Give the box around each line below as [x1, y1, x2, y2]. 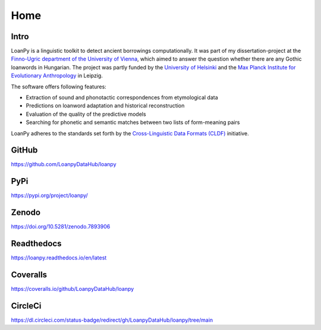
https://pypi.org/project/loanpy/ [11, 192, 89, 199]
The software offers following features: [11, 83, 106, 90]
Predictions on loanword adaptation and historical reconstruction [26, 102, 185, 109]
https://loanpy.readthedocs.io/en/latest [11, 254, 107, 261]
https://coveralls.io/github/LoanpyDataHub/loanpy [11, 285, 134, 293]
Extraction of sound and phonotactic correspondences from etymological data [26, 94, 218, 101]
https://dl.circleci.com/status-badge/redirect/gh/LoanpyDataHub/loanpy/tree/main [11, 316, 213, 323]
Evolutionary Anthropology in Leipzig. [11, 72, 103, 80]
